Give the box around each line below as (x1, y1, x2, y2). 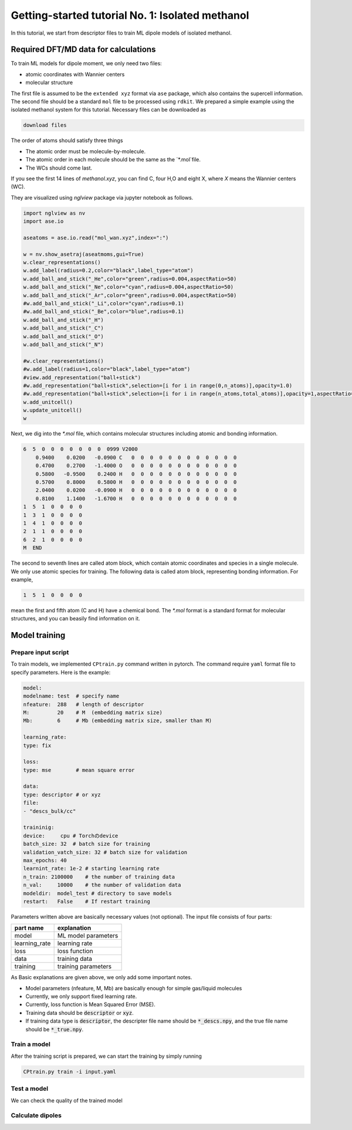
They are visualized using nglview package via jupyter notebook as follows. (11, 194, 194, 201)
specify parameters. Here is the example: (11, 669, 111, 676)
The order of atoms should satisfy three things (11, 137, 123, 144)
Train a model (11, 1040, 51, 1048)
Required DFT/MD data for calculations (11, 45, 156, 55)
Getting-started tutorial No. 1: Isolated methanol (11, 9, 249, 22)
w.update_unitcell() (23, 407, 82, 414)
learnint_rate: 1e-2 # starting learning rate (23, 865, 160, 872)
